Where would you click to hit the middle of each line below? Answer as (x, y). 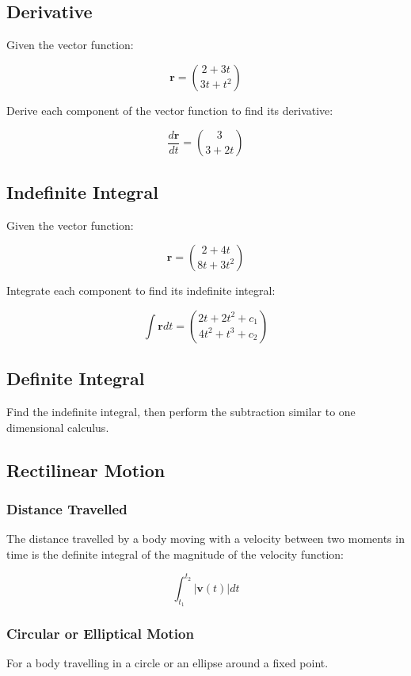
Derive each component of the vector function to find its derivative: (170, 110)
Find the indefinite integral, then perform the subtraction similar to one (181, 411)
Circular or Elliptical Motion (100, 633)
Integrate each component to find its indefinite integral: (141, 290)
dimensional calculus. (58, 427)
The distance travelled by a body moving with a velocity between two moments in (205, 539)
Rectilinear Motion (86, 470)
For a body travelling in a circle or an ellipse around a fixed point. (167, 663)
